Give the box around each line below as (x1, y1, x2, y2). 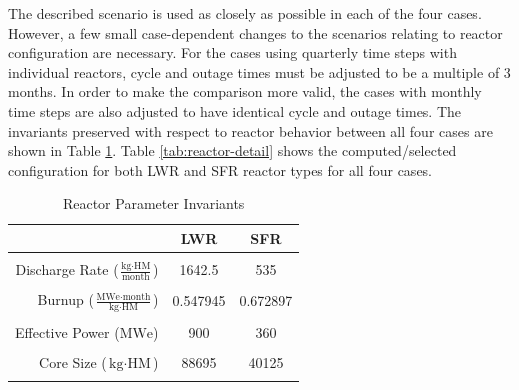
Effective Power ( (15, 321, 120, 342)
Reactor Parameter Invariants (62, 193, 245, 214)
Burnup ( (37, 289, 94, 310)
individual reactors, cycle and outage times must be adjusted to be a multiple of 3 (8, 61, 511, 82)
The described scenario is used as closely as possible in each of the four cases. (8, 3, 482, 23)
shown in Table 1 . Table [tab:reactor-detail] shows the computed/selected (8, 140, 457, 161)
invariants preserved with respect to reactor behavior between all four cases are (8, 120, 493, 141)
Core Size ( (39, 351, 107, 372)
